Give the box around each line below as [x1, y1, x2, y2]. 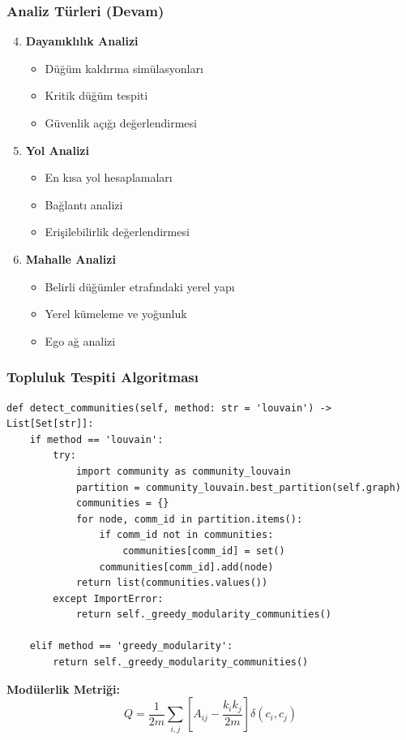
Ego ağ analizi [45, 332, 116, 349]
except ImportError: [53, 592, 164, 604]
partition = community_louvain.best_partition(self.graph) [75, 481, 401, 493]
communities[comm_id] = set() [122, 544, 285, 557]
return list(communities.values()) [75, 577, 268, 589]
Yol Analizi [25, 141, 89, 158]
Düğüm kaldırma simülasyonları [45, 59, 203, 76]
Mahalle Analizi [25, 250, 116, 267]
